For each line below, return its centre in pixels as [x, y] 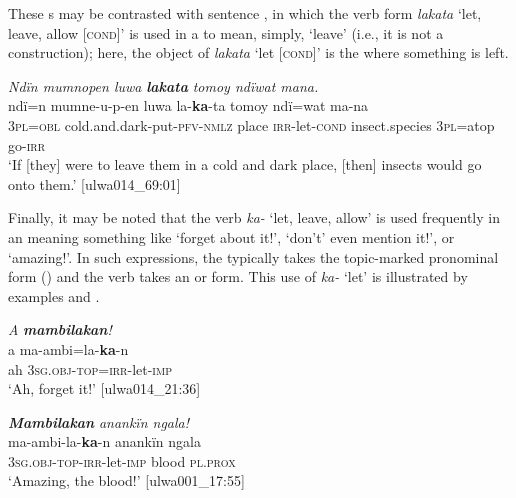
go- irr [27, 144]
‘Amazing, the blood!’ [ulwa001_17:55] [126, 480]
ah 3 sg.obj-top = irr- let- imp [90, 368]
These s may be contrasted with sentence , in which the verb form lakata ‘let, [245, 13]
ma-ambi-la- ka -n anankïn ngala [104, 441]
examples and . [54, 295]
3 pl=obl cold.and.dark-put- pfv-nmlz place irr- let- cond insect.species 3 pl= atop [251, 124]
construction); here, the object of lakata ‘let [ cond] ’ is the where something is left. [258, 52]
